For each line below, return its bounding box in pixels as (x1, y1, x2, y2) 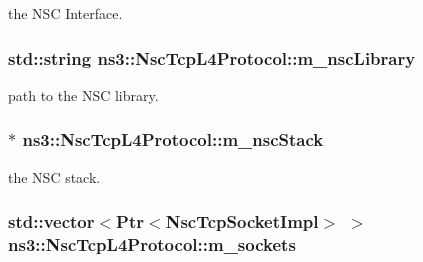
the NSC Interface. (8, 3, 123, 23)
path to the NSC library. (8, 84, 159, 105)
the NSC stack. (8, 166, 101, 187)
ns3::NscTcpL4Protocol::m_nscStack (22, 127, 324, 152)
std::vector (8, 209, 95, 234)
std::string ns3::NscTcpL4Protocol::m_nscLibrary (8, 45, 416, 70)
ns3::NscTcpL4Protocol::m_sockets (8, 232, 296, 257)
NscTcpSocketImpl (165, 209, 319, 234)
